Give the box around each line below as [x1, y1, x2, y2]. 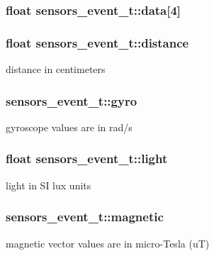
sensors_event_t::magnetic [6, 208, 164, 226]
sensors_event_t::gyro [6, 91, 137, 109]
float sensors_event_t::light [6, 150, 168, 167]
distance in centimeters [6, 62, 106, 77]
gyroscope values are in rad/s [6, 119, 133, 134]
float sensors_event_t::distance [6, 33, 189, 51]
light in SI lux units [6, 177, 91, 192]
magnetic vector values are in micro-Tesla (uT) [6, 235, 210, 250]
